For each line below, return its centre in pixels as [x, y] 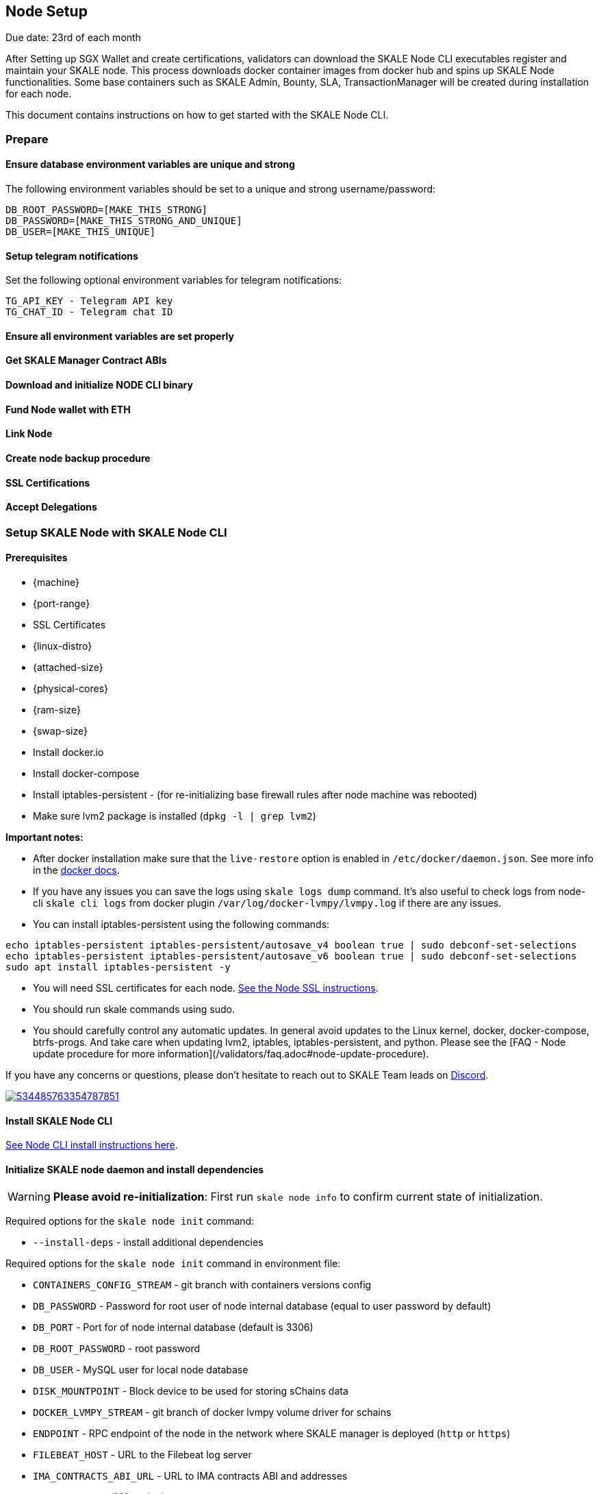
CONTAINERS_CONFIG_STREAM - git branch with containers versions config [202, 1285]
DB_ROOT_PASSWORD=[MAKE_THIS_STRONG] [107, 210]
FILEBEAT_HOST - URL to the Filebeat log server [142, 1455]
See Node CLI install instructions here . [92, 1145]
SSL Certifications [48, 482]
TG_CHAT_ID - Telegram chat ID [89, 312]
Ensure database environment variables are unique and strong [150, 164]
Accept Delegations [51, 507]
